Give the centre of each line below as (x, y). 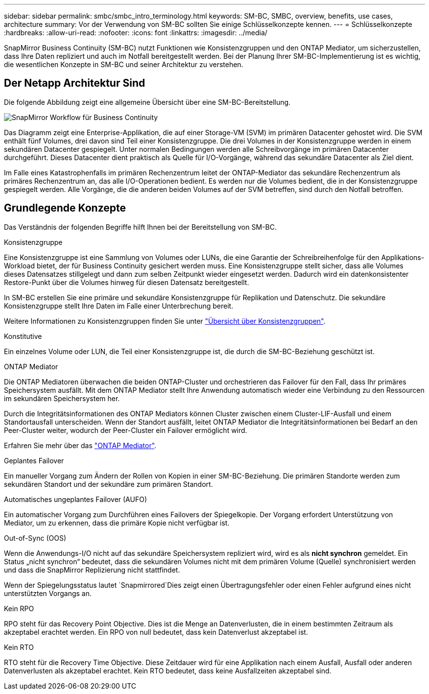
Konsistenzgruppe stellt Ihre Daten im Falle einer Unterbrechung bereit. (119, 306)
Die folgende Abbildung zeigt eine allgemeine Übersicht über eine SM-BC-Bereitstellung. (147, 102)
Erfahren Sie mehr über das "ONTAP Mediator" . (80, 445)
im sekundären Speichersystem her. (62, 398)
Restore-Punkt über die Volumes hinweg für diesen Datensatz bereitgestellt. (127, 282)
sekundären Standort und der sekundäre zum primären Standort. (108, 484)
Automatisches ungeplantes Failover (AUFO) (75, 499)
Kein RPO (19, 608)
